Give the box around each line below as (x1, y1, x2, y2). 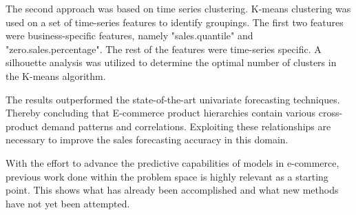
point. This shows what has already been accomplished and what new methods (6, 183, 339, 197)
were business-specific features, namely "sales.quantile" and (6, 28, 253, 43)
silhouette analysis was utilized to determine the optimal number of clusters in (6, 55, 337, 70)
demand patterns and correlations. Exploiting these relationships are (41, 119, 331, 133)
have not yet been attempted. (6, 196, 130, 210)
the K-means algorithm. (6, 68, 106, 83)
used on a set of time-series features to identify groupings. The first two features (6, 14, 344, 29)
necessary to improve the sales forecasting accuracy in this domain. (6, 132, 289, 147)
